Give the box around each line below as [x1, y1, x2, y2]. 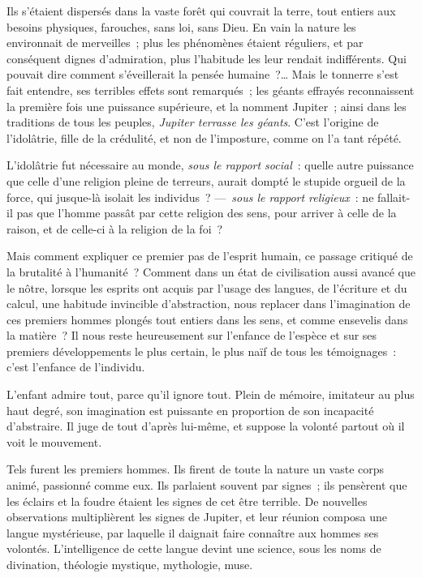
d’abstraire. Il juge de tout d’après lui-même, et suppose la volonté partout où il [6, 417, 405, 435]
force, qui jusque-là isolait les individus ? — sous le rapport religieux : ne [6, 188, 374, 205]
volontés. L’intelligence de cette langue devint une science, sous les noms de [6, 540, 381, 557]
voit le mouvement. [6, 433, 102, 450]
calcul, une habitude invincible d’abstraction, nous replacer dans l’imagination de [6, 295, 411, 312]
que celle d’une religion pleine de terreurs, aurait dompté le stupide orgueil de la [6, 172, 406, 189]
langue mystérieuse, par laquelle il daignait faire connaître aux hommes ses [6, 524, 379, 541]
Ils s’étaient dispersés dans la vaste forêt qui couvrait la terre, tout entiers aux [6, 2, 396, 19]
